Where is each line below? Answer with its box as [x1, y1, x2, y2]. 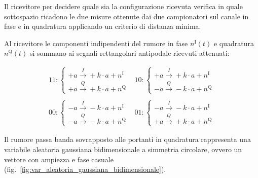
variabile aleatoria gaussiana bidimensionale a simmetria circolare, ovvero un [4, 144, 242, 154]
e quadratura [213, 38, 254, 48]
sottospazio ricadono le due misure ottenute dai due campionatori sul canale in [4, 11, 249, 21]
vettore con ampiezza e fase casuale [4, 154, 114, 164]
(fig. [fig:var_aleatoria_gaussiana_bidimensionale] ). [4, 164, 166, 174]
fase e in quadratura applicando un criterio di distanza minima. [4, 21, 201, 31]
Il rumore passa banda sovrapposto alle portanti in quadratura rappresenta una [4, 134, 251, 145]
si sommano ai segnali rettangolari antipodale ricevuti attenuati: [30, 48, 230, 58]
